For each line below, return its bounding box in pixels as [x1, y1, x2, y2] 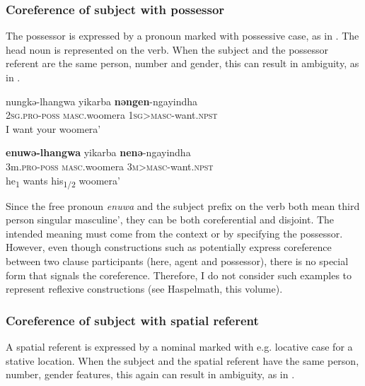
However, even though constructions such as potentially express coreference [6, 240, 332, 255]
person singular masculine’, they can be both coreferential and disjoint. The [6, 212, 335, 227]
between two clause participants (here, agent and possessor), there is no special [6, 254, 349, 269]
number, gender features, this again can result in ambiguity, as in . [6, 367, 295, 382]
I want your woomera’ [6, 121, 101, 136]
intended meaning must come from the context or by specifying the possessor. [6, 226, 343, 240]
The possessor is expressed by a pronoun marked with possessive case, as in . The [6, 28, 359, 43]
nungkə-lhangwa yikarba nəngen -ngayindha [6, 93, 198, 108]
